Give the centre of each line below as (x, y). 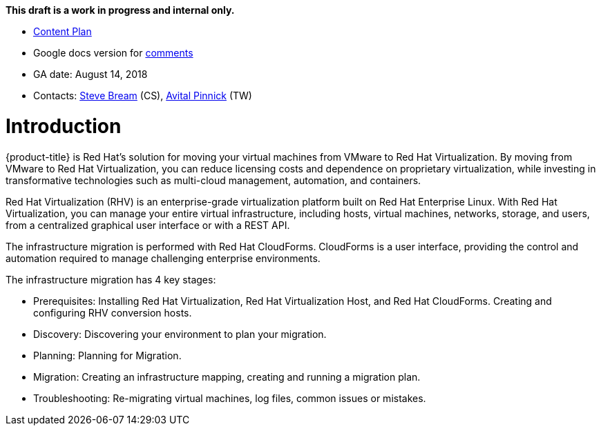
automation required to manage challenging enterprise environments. (163, 258)
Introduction (64, 126)
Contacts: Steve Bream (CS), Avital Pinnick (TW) (143, 96)
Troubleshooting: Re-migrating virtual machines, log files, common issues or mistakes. (230, 398)
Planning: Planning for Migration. (107, 355)
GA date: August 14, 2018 (90, 74)
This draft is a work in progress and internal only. (120, 10)
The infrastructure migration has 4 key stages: (111, 279)
